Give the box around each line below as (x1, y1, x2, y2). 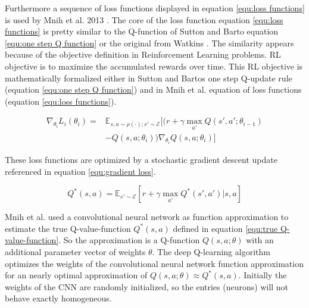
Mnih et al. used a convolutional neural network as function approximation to (5, 210, 289, 223)
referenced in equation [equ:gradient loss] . (5, 165, 156, 177)
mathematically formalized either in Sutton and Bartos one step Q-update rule (5, 71, 292, 84)
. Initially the (238, 269, 287, 281)
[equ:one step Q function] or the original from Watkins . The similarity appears (5, 36, 294, 49)
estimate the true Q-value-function (5, 222, 131, 234)
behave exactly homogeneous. (5, 292, 112, 304)
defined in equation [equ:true (173, 222, 278, 234)
